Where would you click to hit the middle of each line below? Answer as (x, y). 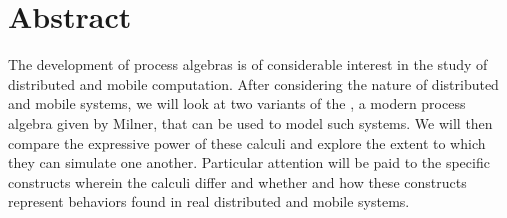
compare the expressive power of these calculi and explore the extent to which (247, 142)
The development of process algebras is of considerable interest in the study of (248, 64)
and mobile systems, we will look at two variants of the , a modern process (237, 103)
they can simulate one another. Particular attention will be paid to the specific (249, 162)
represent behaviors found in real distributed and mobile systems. (209, 201)
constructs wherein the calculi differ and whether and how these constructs (237, 181)
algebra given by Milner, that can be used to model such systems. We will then (250, 122)
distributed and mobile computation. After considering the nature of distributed (253, 83)
